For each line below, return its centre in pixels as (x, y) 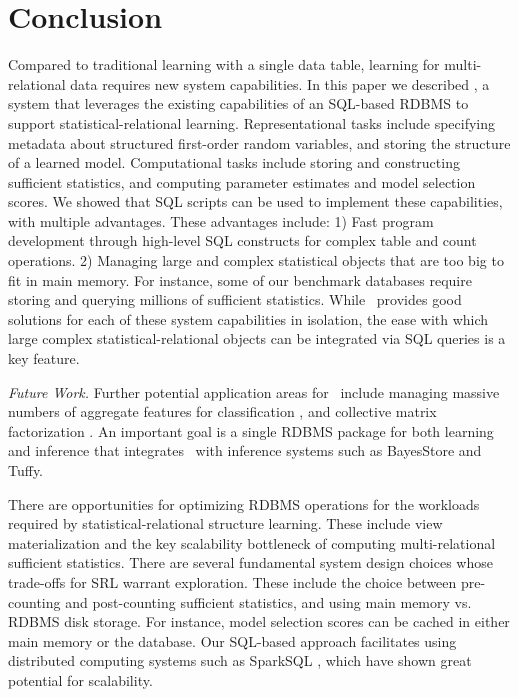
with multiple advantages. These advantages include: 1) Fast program (221, 220)
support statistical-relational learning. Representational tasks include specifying (252, 122)
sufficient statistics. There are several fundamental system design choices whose (250, 562)
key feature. (44, 358)
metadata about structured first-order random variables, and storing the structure (259, 142)
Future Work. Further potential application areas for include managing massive (254, 391)
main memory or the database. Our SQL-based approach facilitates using (232, 640)
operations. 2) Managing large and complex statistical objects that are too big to (256, 260)
